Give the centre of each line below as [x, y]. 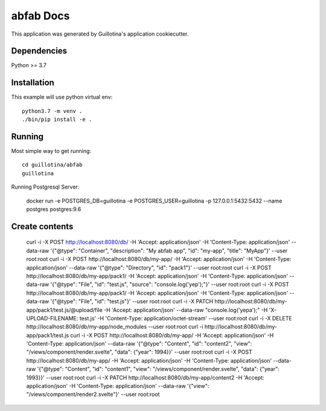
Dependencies [39, 51]
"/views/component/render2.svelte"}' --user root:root [93, 394]
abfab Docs [40, 16]
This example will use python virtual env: [62, 97]
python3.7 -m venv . [52, 111]
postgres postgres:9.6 [54, 209]
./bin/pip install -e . [57, 120]
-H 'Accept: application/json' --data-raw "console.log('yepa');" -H [186, 310]
